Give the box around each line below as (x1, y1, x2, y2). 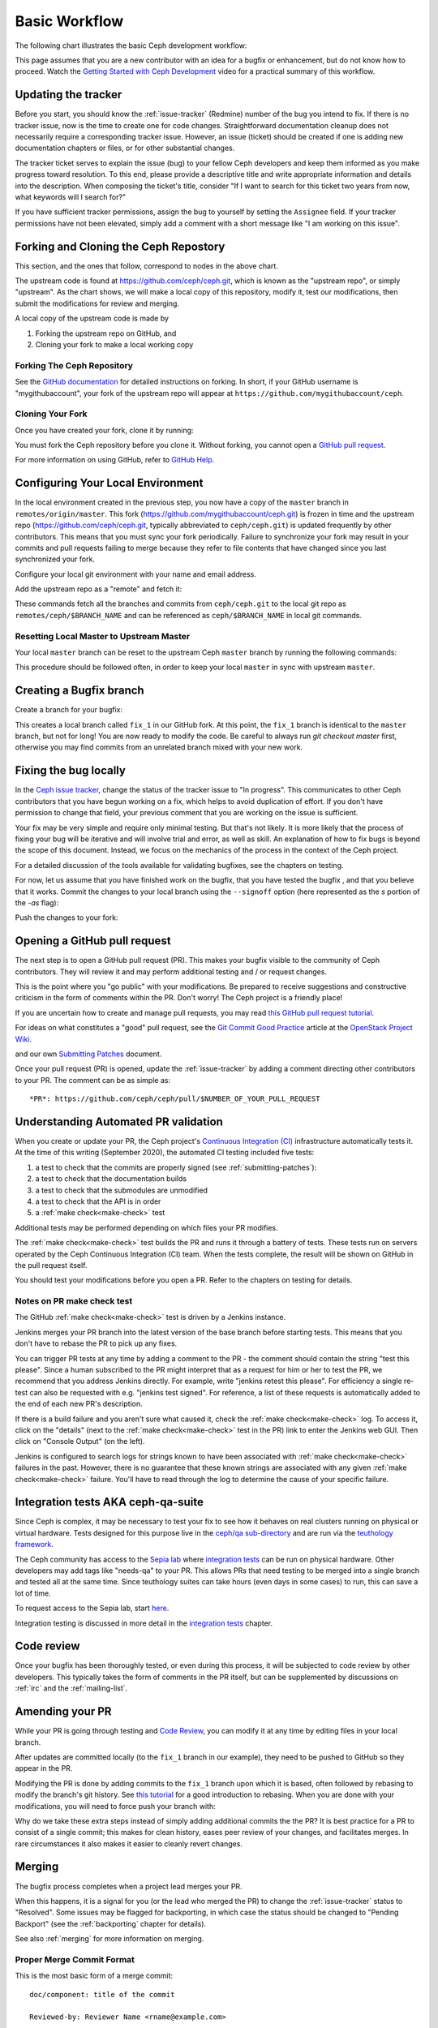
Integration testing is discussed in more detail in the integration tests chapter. (15, 1618, 273, 1628)
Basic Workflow (15, 12, 124, 30)
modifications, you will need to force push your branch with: (15, 1801, 217, 1811)
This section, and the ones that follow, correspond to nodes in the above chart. (15, 260, 279, 271)
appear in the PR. (15, 1764, 73, 1773)
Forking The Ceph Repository (15, 359, 134, 371)
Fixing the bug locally (15, 763, 126, 778)
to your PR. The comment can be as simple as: (15, 1075, 170, 1085)
